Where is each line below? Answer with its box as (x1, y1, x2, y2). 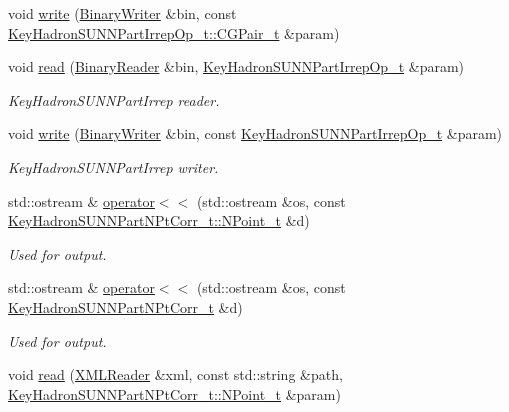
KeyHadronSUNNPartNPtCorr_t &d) (8, 296, 243, 317)
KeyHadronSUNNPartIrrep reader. (8, 89, 220, 110)
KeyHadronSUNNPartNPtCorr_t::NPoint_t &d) (8, 210, 310, 231)
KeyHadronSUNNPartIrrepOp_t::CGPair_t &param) (8, 22, 340, 43)
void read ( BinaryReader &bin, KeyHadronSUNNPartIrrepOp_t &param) (8, 56, 465, 77)
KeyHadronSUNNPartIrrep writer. (8, 156, 219, 177)
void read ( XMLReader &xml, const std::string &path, (8, 364, 343, 385)
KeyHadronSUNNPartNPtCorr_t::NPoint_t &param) (8, 383, 341, 404)
